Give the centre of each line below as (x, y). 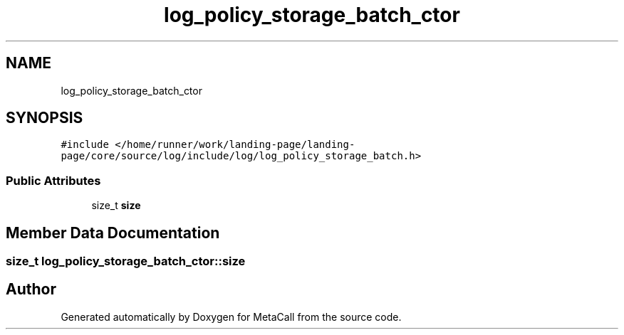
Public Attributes (53, 180)
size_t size (116, 206)
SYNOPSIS (45, 118)
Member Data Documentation (113, 233)
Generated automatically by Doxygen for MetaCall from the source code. (231, 317)
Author (31, 289)
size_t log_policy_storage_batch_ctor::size (126, 261)
